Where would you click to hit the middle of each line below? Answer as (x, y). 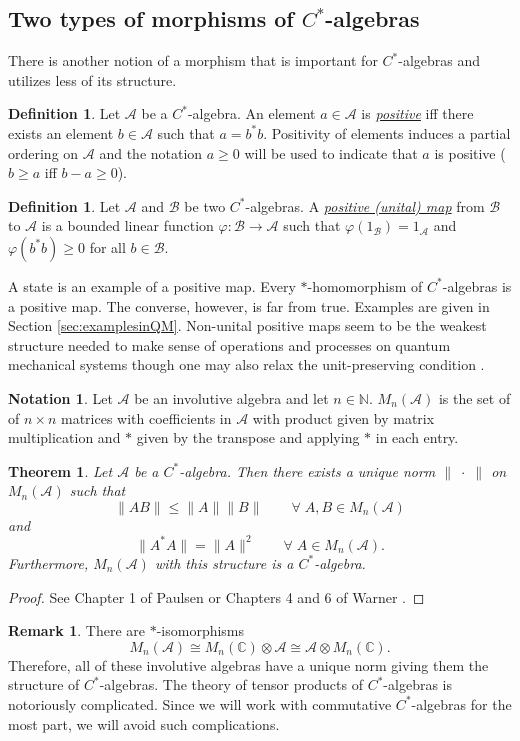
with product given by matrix (343, 417)
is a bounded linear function (127, 225)
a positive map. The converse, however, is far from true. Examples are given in (249, 305)
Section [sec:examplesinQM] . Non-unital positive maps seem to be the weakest (247, 325)
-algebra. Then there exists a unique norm (307, 470)
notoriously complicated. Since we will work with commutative (200, 703)
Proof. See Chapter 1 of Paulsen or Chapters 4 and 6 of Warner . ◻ (216, 596)
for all (107, 246)
